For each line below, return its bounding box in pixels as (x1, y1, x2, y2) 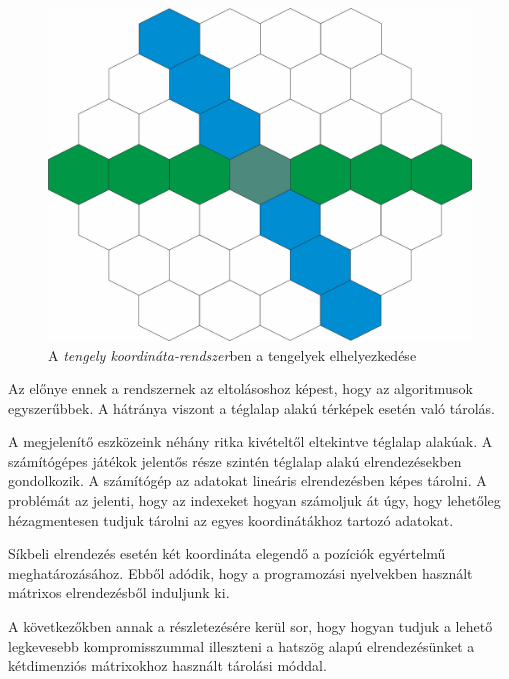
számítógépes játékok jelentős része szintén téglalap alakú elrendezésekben (8, 450, 462, 471)
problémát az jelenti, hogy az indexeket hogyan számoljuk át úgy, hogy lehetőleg (8, 490, 501, 511)
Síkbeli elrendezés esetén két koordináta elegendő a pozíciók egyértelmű (8, 543, 446, 564)
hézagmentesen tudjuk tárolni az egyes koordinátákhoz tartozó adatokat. (8, 509, 454, 530)
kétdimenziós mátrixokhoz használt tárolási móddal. (8, 655, 327, 676)
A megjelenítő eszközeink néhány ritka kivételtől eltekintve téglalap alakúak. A (8, 431, 493, 452)
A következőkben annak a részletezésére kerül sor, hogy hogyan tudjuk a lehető (8, 616, 493, 637)
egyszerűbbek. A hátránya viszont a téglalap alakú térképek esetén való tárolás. (8, 397, 495, 418)
